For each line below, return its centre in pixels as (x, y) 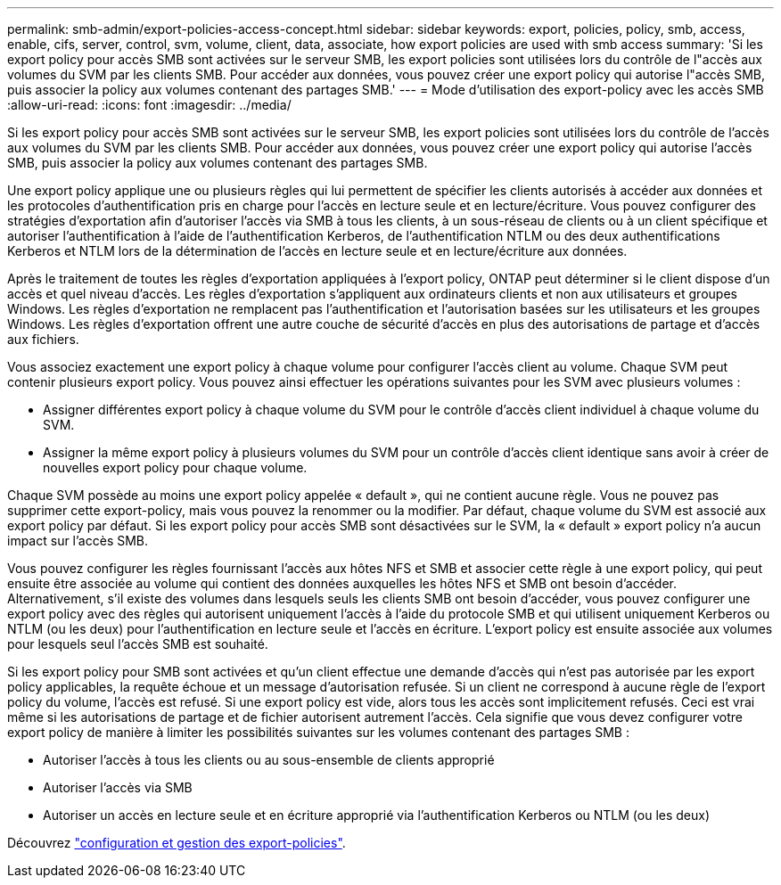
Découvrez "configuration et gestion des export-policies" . (177, 843)
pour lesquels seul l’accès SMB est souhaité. (138, 644)
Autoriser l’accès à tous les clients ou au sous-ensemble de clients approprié (269, 760)
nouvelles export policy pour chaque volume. (175, 467)
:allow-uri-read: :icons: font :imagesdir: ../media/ (149, 105)
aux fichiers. (43, 339)
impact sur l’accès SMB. (78, 541)
